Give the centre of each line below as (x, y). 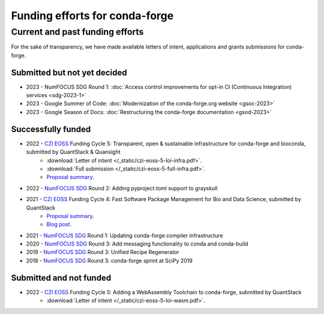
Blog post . (59, 225)
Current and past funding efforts (77, 32)
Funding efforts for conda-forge (92, 16)
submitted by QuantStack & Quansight (73, 152)
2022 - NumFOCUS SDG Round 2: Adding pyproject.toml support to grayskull (122, 188)
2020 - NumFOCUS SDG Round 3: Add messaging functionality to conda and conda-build (137, 244)
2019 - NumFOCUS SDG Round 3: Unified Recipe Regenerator (103, 252)
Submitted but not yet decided (69, 72)
